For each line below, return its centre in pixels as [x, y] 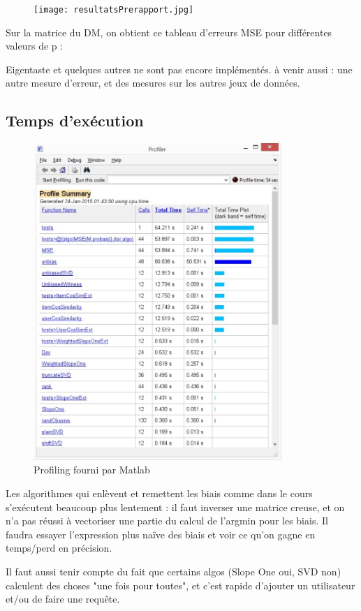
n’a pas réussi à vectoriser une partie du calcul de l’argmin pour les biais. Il [167, 521]
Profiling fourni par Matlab [92, 470]
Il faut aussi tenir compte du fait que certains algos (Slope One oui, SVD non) [174, 571]
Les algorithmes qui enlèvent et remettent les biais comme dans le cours [159, 493]
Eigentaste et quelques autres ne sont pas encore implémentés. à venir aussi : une [179, 69]
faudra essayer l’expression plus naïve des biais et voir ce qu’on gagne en [161, 534]
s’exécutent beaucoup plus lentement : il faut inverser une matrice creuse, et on [175, 507]
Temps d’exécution [75, 120]
